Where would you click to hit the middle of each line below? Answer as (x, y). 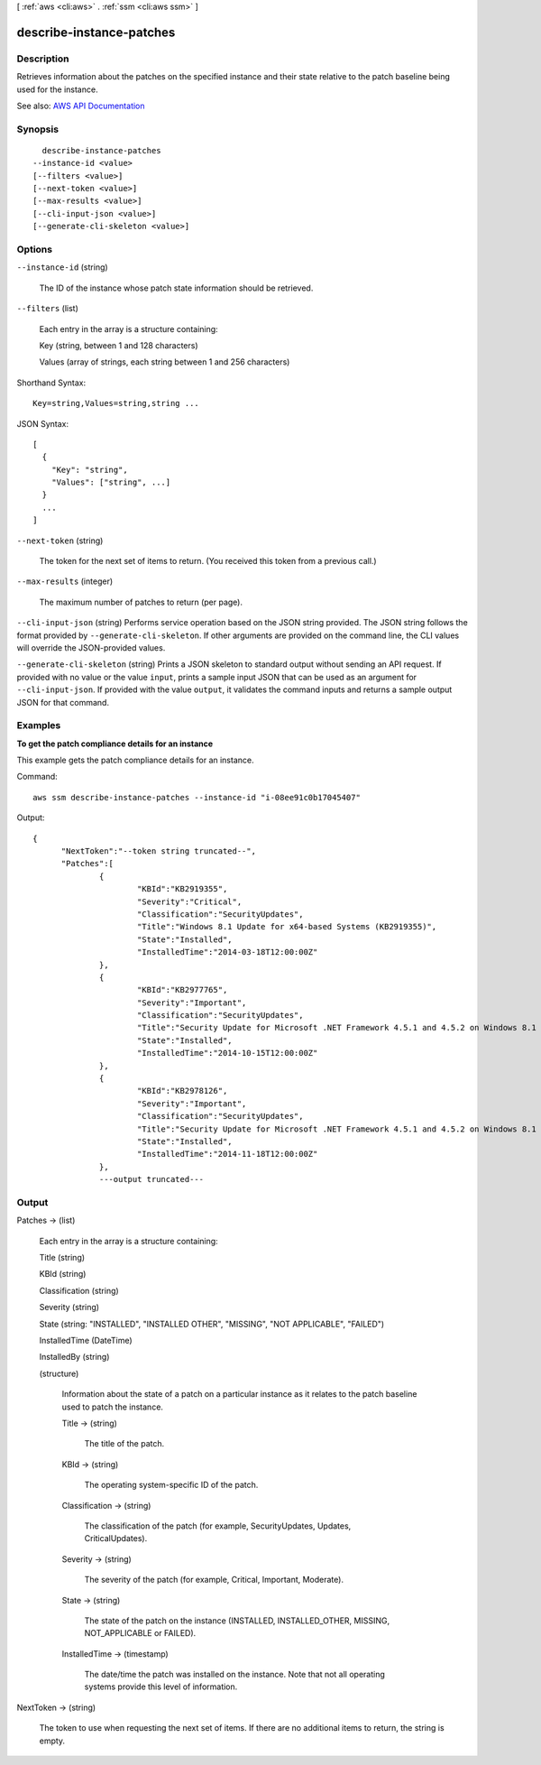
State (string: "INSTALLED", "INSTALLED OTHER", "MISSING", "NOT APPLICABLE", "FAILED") (212, 1324)
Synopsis (37, 129)
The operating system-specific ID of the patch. (171, 1485)
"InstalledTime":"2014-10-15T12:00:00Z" (227, 1053)
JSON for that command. (63, 702)
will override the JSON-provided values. (91, 647)
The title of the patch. (124, 1444)
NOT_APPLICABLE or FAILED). (140, 1633)
